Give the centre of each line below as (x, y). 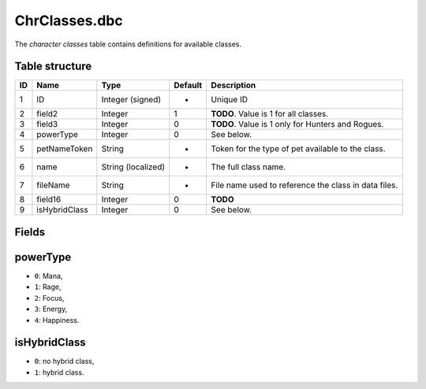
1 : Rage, (48, 287)
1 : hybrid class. (59, 372)
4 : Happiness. (57, 320)
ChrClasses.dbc (69, 20)
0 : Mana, (49, 276)
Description (234, 85)
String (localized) (133, 167)
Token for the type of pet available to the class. (298, 149)
